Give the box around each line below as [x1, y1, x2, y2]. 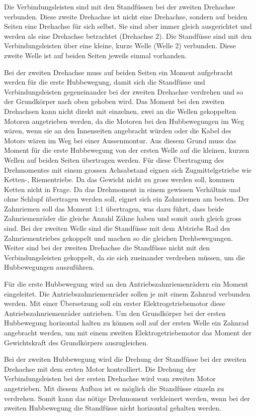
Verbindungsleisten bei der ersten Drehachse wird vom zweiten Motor [4, 373, 216, 384]
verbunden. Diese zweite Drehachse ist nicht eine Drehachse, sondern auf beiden [4, 11, 248, 21]
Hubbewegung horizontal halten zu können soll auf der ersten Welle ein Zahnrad [4, 317, 249, 328]
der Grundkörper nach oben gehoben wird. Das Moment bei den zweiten [4, 96, 225, 106]
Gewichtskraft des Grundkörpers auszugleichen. [4, 337, 149, 347]
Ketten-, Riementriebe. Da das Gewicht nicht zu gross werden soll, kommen [4, 174, 235, 185]
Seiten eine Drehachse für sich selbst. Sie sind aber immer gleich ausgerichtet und [4, 21, 252, 31]
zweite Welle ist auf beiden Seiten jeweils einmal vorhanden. [4, 50, 187, 60]
